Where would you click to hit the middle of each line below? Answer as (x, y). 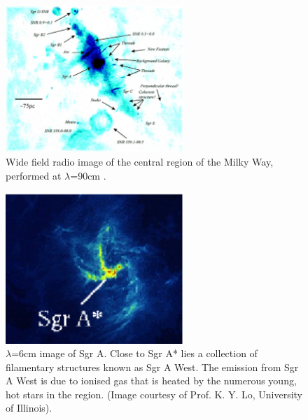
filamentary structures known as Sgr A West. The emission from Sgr (152, 367)
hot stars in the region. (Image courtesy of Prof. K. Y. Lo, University (154, 394)
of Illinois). (29, 408)
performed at (34, 175)
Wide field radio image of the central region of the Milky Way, (140, 162)
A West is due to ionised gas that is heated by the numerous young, (151, 381)
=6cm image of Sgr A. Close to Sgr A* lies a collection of (134, 353)
